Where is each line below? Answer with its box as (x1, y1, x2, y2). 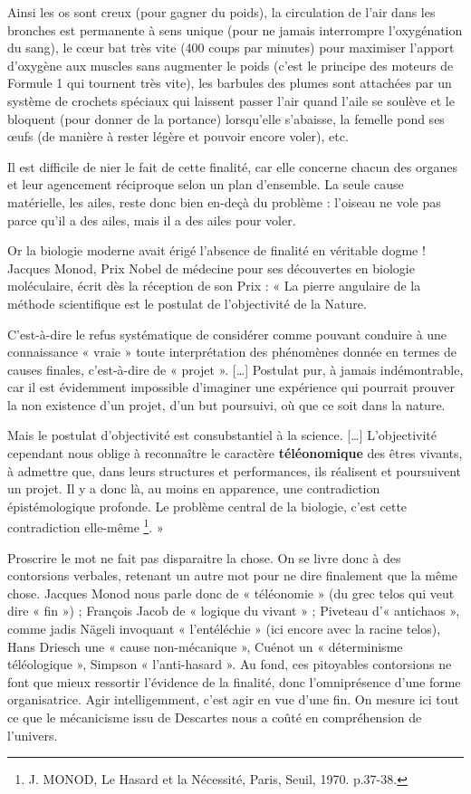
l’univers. (7, 725, 58, 744)
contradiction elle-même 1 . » (7, 515, 164, 537)
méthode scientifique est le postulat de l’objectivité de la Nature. (7, 293, 367, 312)
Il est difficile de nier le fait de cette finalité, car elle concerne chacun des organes (7, 157, 457, 176)
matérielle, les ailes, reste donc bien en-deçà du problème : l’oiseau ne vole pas (7, 192, 441, 211)
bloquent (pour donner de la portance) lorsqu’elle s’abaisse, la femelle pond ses (7, 109, 445, 128)
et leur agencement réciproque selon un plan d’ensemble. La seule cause (7, 175, 404, 194)
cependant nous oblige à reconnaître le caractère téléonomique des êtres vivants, (7, 444, 463, 463)
